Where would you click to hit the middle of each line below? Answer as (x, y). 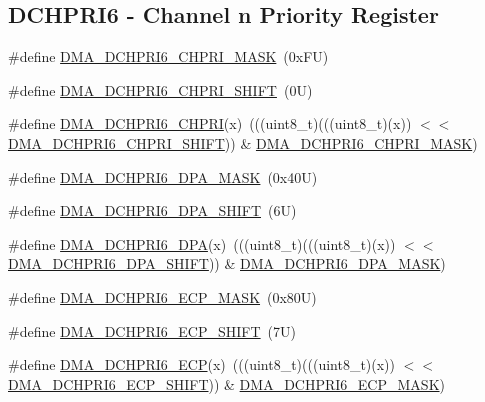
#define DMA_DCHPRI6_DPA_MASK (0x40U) (163, 176)
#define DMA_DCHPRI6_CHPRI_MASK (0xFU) (168, 56)
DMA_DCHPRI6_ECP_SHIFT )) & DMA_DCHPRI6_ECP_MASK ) (226, 383)
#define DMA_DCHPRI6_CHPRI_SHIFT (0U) (160, 89)
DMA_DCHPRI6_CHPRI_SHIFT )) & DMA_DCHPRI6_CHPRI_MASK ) (243, 142)
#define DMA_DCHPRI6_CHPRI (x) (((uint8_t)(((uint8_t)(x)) (210, 123)
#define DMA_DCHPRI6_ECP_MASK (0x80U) (162, 296)
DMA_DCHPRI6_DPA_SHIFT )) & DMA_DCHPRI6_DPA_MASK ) (227, 263)
